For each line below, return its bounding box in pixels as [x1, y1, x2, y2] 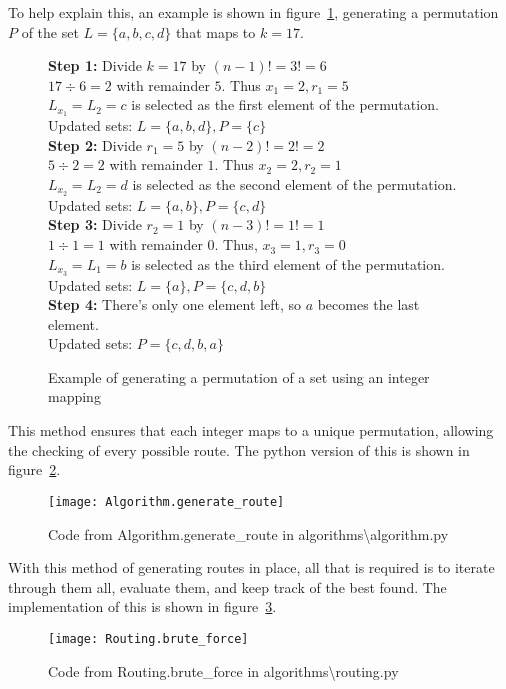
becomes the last [317, 294, 420, 315]
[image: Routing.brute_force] [48, 631, 249, 646]
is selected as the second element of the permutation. [132, 174, 457, 195]
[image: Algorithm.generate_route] [48, 494, 285, 509]
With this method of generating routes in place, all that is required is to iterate [8, 557, 495, 578]
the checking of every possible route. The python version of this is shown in [8, 439, 470, 460]
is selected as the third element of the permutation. [131, 253, 445, 274]
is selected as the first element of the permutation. [131, 94, 439, 115]
